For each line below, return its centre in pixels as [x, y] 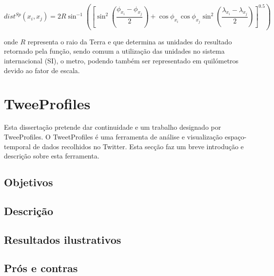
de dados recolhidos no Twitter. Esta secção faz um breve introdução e [138, 146]
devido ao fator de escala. [42, 70]
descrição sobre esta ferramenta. [52, 156]
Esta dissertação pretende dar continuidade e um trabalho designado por [113, 127]
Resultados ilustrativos [63, 239]
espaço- [236, 136]
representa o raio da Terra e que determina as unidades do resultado [130, 41]
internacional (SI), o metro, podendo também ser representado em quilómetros [121, 61]
